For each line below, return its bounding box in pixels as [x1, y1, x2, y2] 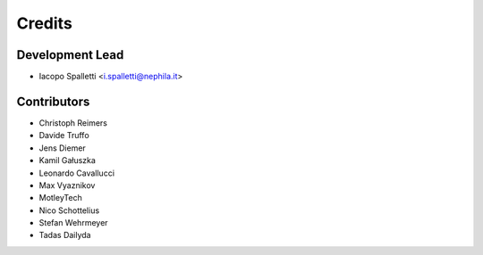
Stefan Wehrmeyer [38, 218, 108, 228]
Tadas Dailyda [38, 230, 91, 241]
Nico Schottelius [38, 205, 100, 216]
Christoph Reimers [38, 117, 107, 128]
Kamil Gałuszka [38, 155, 96, 166]
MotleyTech [38, 193, 82, 203]
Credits [16, 13, 73, 33]
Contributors [16, 94, 90, 109]
